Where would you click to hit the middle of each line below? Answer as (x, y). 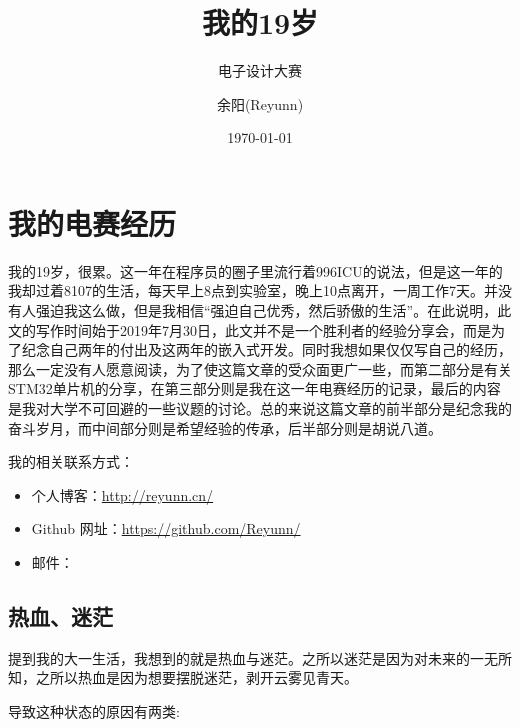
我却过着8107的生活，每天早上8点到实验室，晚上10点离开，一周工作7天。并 (253, 290)
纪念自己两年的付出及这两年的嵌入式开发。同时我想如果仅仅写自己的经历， (266, 349)
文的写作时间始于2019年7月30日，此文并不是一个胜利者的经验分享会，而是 (249, 329)
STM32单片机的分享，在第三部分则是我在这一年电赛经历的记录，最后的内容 (254, 388)
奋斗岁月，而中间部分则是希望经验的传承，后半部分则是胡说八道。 (225, 427)
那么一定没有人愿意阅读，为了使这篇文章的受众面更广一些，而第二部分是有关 (260, 368)
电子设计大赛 (260, 70)
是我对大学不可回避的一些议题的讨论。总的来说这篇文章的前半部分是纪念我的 (260, 408)
